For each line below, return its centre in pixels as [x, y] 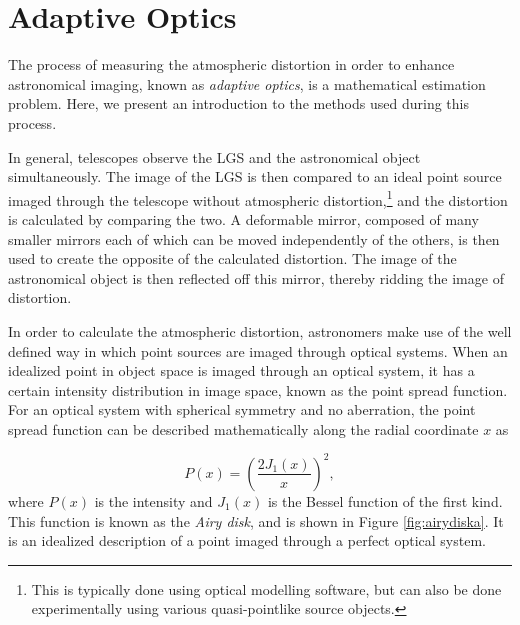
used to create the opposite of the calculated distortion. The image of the [232, 258]
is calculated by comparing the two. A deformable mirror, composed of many [243, 218]
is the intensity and [153, 500]
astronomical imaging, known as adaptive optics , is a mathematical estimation [247, 83]
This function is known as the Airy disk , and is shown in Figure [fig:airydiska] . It [256, 520]
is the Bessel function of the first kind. [385, 500]
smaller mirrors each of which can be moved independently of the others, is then [254, 238]
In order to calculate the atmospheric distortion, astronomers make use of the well [260, 330]
